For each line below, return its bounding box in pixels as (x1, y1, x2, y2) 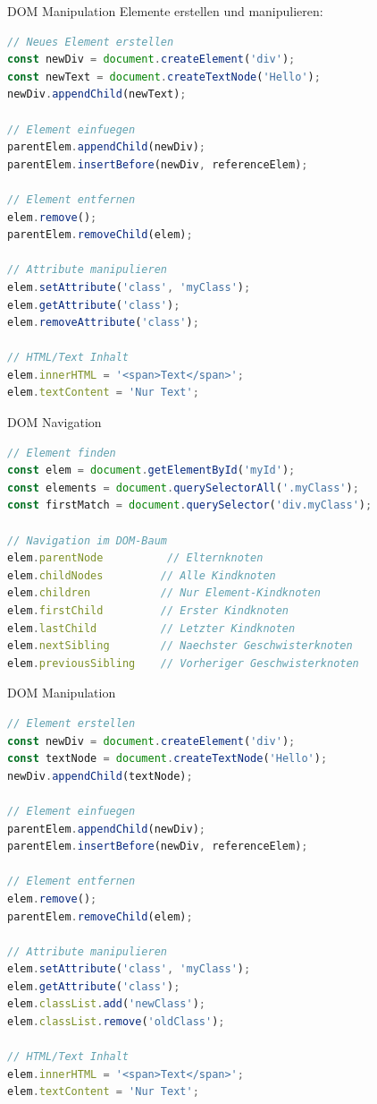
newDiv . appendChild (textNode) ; (7, 769, 193, 783)
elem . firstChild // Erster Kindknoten (7, 604, 289, 617)
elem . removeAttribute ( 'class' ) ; (7, 316, 199, 329)
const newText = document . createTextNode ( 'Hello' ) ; (7, 70, 321, 83)
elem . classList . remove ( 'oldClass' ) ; (7, 1015, 225, 1029)
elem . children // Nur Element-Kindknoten (7, 586, 321, 600)
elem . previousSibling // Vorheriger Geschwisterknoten (7, 656, 359, 670)
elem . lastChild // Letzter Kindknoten (7, 621, 296, 635)
